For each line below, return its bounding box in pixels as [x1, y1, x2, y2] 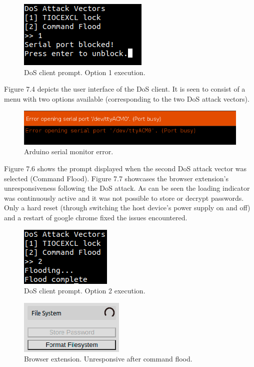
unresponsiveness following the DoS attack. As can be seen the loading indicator [4, 183, 250, 193]
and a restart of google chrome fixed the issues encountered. [4, 212, 187, 222]
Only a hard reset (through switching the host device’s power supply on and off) [4, 202, 250, 213]
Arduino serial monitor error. [24, 146, 113, 157]
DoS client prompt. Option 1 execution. [24, 67, 145, 77]
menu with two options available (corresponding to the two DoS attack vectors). [4, 93, 249, 104]
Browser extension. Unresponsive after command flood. [24, 353, 192, 364]
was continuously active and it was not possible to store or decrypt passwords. [4, 192, 244, 203]
